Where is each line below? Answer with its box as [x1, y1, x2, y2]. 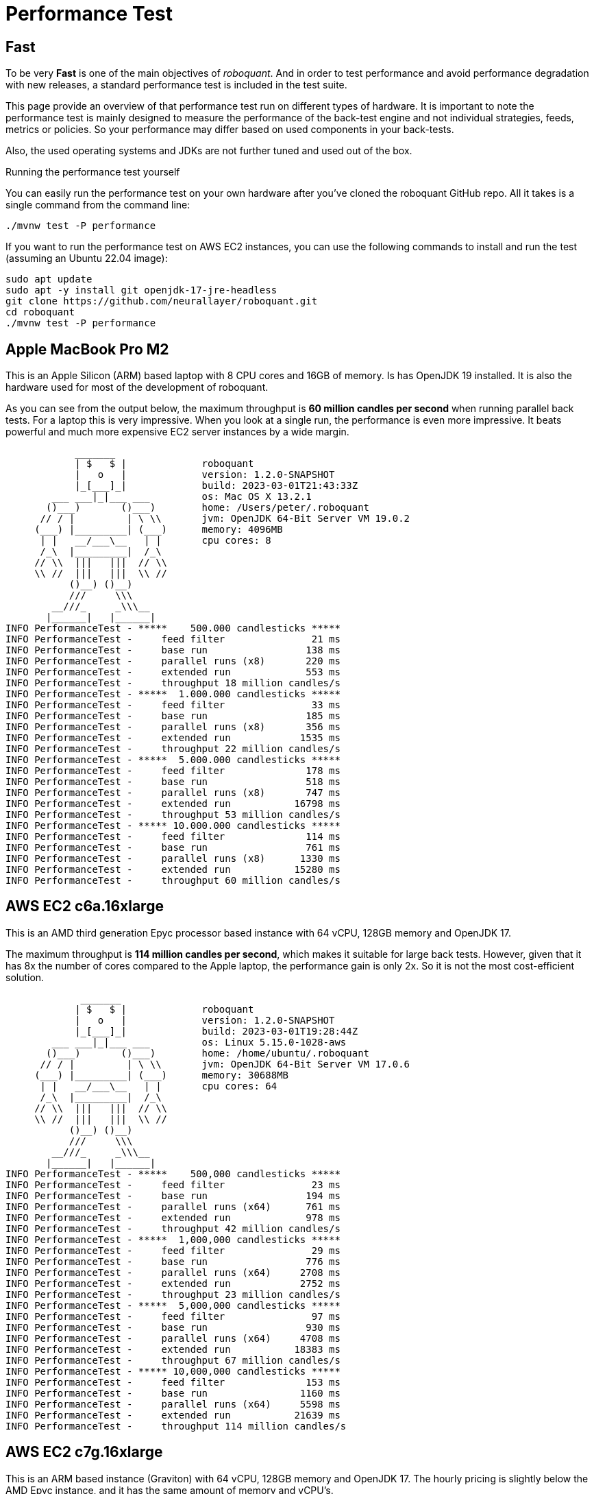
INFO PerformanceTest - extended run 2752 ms [5, 1277, 341, 1289]
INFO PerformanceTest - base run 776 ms [5, 1255, 341, 1267]
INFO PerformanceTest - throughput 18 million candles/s [5, 677, 341, 689]
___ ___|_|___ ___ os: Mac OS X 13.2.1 [51, 491, 312, 503]
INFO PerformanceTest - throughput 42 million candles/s [5, 1222, 341, 1234]
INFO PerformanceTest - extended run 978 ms [5, 1212, 341, 1223]
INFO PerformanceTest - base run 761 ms [5, 842, 341, 854]
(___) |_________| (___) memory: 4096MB [34, 524, 283, 535]
